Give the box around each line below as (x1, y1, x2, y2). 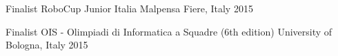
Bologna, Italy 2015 (6, 38, 88, 52)
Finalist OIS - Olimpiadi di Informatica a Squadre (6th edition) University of (6, 24, 332, 38)
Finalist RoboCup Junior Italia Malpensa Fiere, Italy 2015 (6, 1, 253, 15)
